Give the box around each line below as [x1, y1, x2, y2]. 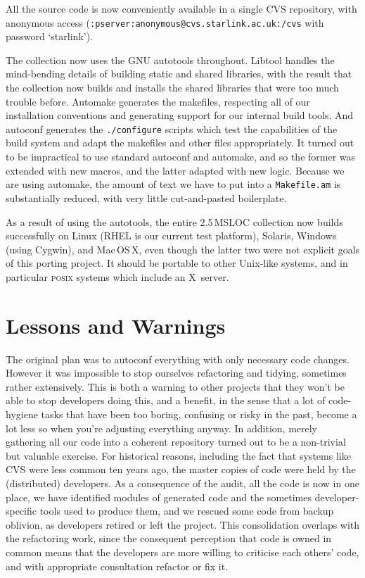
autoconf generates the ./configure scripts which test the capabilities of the [6, 121, 338, 136]
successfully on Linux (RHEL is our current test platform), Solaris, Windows [6, 228, 337, 243]
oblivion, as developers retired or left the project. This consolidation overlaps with [6, 517, 360, 532]
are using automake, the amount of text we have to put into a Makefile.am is [6, 177, 341, 191]
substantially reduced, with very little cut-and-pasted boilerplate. [6, 190, 287, 205]
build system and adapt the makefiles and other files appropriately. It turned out [6, 135, 354, 150]
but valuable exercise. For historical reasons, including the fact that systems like [6, 448, 351, 463]
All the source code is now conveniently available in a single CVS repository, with [6, 1, 357, 15]
